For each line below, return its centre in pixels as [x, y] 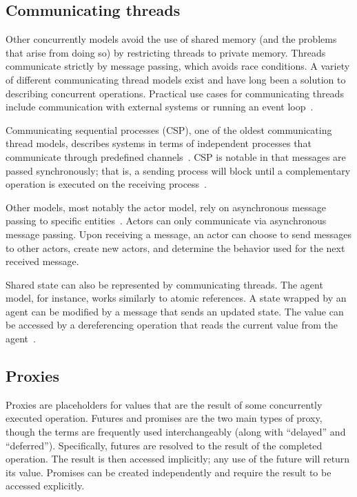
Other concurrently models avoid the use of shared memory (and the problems [171, 39]
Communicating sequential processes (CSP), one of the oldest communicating [169, 129]
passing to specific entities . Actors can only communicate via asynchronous [166, 221]
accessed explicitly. [45, 486]
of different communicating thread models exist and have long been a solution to [176, 79]
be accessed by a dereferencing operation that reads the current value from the [172, 325]
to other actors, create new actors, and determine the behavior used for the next [175, 247]
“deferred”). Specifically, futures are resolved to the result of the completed [164, 445]
